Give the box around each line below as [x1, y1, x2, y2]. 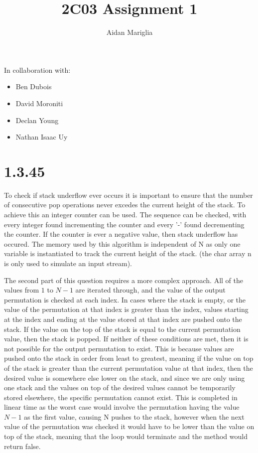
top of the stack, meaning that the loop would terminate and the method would [4, 431, 248, 442]
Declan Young [15, 115, 59, 125]
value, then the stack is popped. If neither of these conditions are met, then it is [4, 333, 249, 344]
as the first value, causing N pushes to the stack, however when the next [24, 411, 245, 422]
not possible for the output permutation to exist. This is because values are [4, 343, 234, 353]
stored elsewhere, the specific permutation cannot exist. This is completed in [4, 392, 238, 402]
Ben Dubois [15, 81, 52, 92]
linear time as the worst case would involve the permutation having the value [4, 402, 240, 412]
